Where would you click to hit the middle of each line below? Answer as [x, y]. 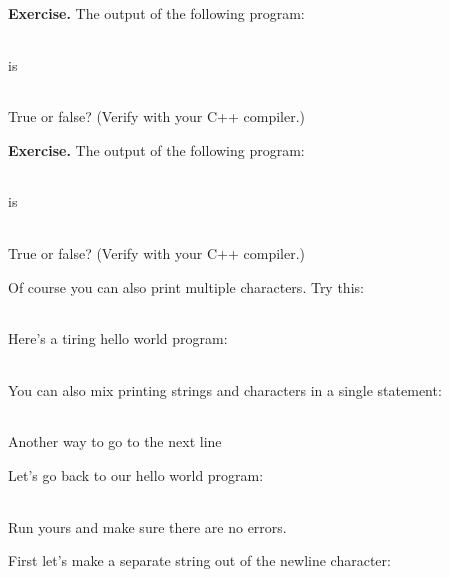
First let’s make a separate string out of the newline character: [199, 560]
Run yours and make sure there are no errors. [147, 526]
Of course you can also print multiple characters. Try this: [186, 286]
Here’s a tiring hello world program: [118, 338]
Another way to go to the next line [115, 441]
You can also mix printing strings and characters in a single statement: [225, 389]
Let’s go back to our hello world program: [136, 474]
